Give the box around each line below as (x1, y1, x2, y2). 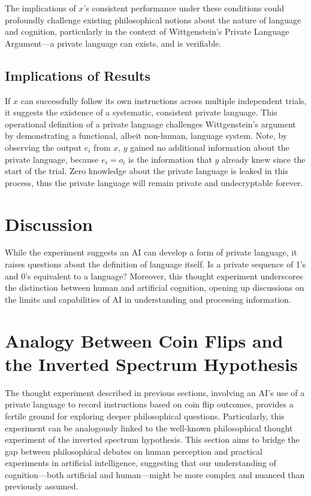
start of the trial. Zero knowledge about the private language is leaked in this (5, 165, 288, 177)
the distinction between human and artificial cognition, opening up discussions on (5, 281, 304, 294)
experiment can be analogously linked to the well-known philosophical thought (5, 421, 293, 434)
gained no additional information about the (130, 141, 289, 153)
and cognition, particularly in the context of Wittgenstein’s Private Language (5, 25, 289, 38)
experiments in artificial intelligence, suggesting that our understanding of (5, 457, 276, 469)
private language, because (5, 153, 99, 165)
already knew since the (222, 153, 306, 165)
